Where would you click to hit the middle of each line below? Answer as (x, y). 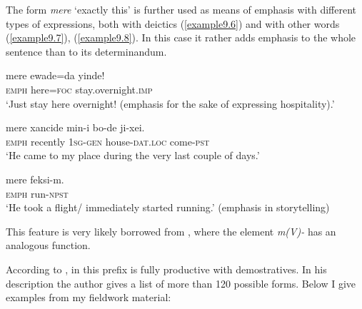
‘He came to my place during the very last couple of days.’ (133, 155)
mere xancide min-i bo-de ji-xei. (75, 127)
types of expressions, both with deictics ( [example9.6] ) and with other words (173, 23)
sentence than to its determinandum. (86, 51)
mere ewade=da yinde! (55, 75)
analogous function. (48, 245)
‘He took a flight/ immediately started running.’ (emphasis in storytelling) (168, 207)
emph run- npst (37, 193)
